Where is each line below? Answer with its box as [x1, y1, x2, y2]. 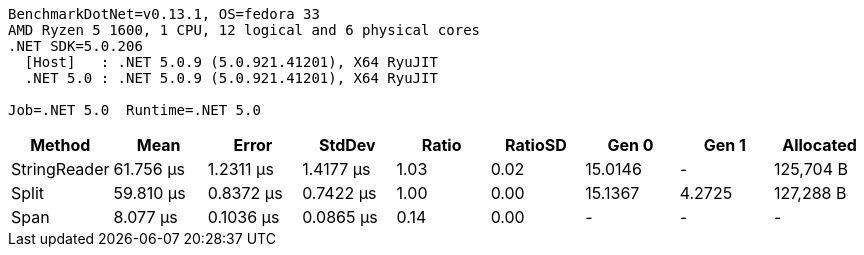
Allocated [782, 135, 857, 155]
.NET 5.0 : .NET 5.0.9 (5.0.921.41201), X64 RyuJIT [24, 70, 438, 86]
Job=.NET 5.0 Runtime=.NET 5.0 [8, 102, 261, 118]
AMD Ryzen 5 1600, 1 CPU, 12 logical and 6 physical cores [8, 22, 481, 38]
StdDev [319, 135, 376, 155]
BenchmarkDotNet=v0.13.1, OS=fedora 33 [8, 6, 320, 22]
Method [30, 135, 91, 155]
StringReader [11, 159, 110, 179]
